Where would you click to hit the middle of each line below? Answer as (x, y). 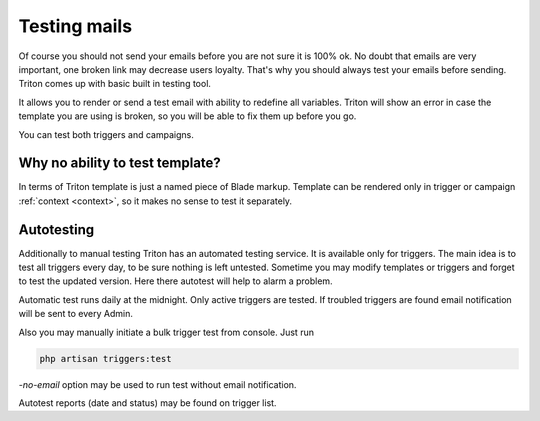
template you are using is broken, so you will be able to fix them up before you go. (187, 116)
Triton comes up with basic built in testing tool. (115, 84)
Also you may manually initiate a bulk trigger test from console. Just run (166, 332)
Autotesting (56, 229)
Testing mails (75, 26)
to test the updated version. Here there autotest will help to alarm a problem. (176, 281)
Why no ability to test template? (120, 163)
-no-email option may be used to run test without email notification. (157, 384)
